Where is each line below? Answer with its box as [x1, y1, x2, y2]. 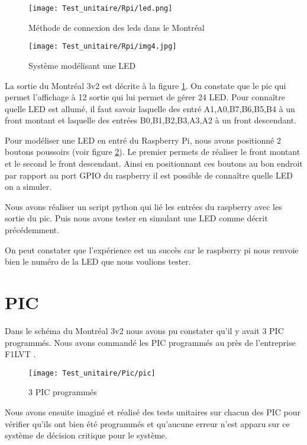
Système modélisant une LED [28, 59, 136, 71]
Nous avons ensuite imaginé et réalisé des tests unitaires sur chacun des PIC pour [5, 405, 301, 418]
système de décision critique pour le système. [5, 429, 167, 441]
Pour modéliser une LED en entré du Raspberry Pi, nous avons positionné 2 [5, 133, 281, 146]
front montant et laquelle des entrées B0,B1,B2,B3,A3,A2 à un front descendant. [5, 114, 297, 126]
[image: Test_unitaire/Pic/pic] [28, 368, 156, 377]
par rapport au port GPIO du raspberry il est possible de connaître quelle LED [5, 169, 293, 181]
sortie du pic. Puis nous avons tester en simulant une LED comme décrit [5, 212, 268, 224]
